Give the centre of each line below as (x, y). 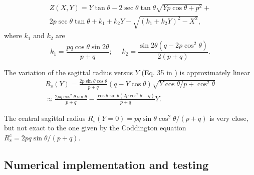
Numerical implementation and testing (106, 164)
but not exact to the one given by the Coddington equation (95, 128)
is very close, (229, 118)
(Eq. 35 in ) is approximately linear (196, 72)
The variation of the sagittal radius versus (69, 72)
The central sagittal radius (45, 118)
